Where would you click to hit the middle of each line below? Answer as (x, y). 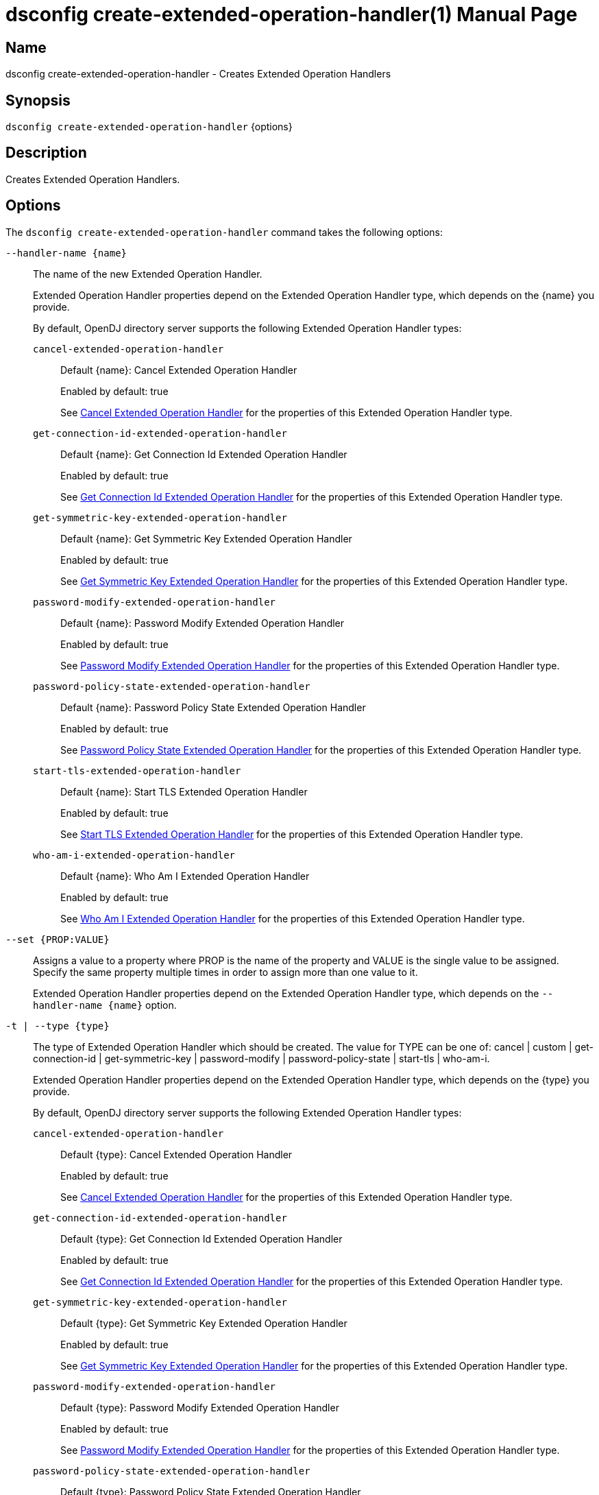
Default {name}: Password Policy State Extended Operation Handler (213, 707)
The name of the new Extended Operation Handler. (148, 274)
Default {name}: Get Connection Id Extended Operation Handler (204, 454)
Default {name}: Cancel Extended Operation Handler (179, 370)
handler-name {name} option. (105, 1005)
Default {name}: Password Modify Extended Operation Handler (203, 623)
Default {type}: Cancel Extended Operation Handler (176, 1154)
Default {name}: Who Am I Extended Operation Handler (185, 876)
